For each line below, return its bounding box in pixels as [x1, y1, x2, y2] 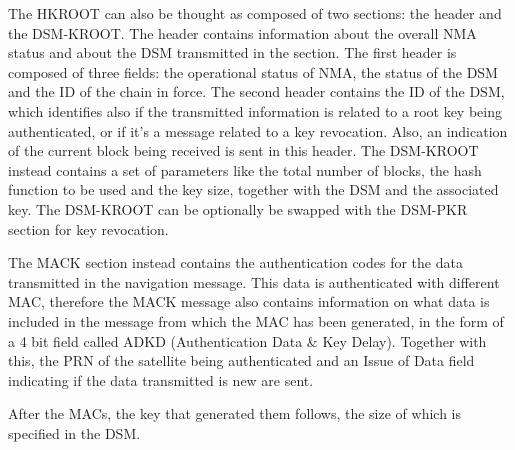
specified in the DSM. [8, 422, 141, 443]
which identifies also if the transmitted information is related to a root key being [8, 100, 502, 121]
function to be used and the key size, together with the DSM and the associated [8, 179, 499, 200]
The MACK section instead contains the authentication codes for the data [8, 252, 463, 273]
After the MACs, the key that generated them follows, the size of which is [8, 403, 461, 424]
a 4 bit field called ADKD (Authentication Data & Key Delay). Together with [8, 330, 487, 351]
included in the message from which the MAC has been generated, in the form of [8, 310, 504, 331]
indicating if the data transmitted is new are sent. [8, 369, 314, 390]
